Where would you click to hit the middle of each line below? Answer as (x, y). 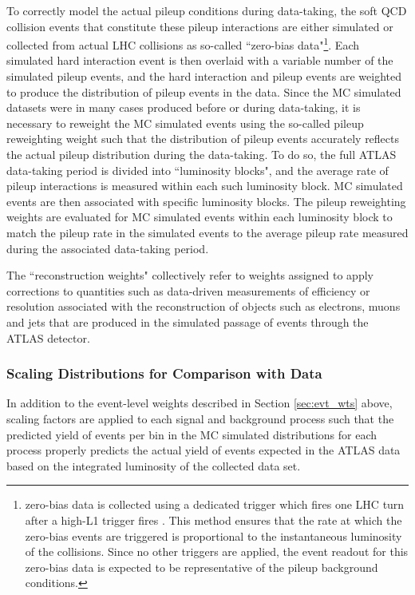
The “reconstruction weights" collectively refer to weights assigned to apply (190, 275)
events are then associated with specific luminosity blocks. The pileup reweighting (206, 201)
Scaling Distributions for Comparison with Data (164, 373)
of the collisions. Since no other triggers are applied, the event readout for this (217, 551)
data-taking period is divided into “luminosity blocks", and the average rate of (198, 170)
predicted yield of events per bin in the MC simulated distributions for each (192, 434)
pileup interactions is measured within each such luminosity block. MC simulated (205, 186)
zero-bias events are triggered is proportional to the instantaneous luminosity (213, 535)
